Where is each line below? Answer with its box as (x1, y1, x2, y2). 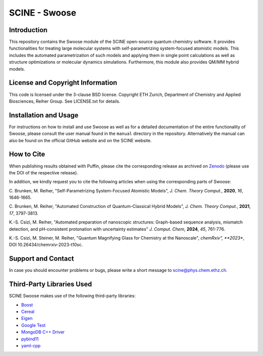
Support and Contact (9, 255, 74, 263)
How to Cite (9, 150, 45, 158)
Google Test (21, 322, 46, 328)
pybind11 (21, 336, 39, 342)
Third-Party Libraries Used (9, 280, 92, 288)
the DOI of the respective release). (9, 169, 78, 175)
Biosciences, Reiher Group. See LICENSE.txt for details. (9, 98, 120, 104)
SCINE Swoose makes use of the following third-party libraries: (9, 293, 136, 299)
